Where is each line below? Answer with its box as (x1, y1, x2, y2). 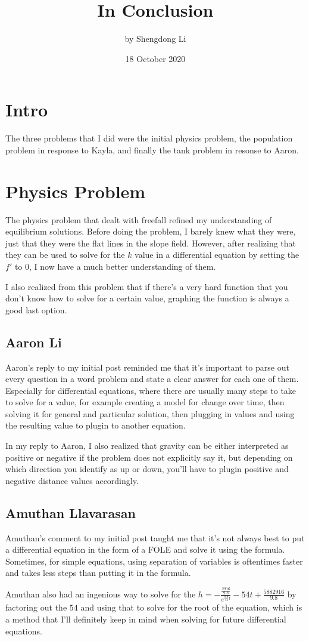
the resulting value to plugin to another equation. (5, 419, 186, 432)
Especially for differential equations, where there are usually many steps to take (5, 384, 296, 396)
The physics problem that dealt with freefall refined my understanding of (5, 213, 272, 226)
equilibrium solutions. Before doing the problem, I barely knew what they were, (5, 225, 296, 238)
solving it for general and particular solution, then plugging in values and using (5, 407, 295, 420)
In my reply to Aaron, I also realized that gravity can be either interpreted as (5, 439, 289, 452)
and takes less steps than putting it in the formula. (5, 566, 191, 579)
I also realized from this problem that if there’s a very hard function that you (5, 280, 288, 292)
